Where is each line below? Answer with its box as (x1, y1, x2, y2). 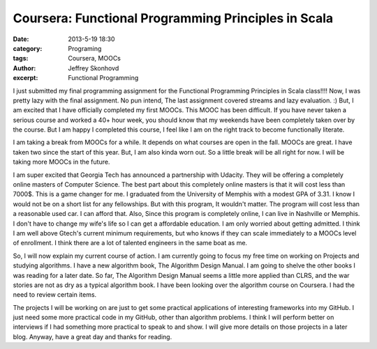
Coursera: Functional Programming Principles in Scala (13, 10, 334, 26)
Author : (13, 63, 36, 72)
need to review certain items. (13, 290, 97, 299)
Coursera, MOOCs (68, 54, 121, 63)
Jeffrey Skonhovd (68, 63, 119, 72)
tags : (13, 54, 29, 63)
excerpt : (13, 74, 38, 82)
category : (13, 44, 43, 52)
